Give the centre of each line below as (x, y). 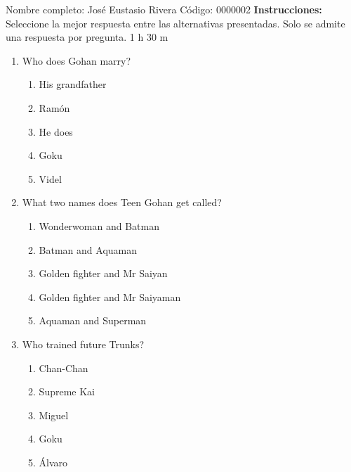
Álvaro (53, 462)
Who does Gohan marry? (77, 60)
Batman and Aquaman (88, 249)
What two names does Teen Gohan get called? (122, 202)
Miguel (54, 415)
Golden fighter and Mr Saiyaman (110, 296)
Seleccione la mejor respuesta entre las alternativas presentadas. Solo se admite (175, 23)
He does (56, 131)
